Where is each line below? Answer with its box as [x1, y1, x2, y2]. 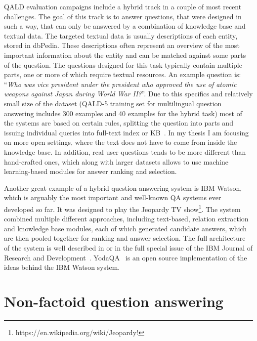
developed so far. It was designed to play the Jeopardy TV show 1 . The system [4, 202, 241, 214]
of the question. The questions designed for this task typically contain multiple [4, 59, 242, 70]
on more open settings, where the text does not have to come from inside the [4, 137, 237, 147]
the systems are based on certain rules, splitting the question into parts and [4, 118, 233, 128]
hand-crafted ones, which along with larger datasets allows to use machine [4, 156, 228, 167]
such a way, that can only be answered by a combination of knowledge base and [4, 21, 246, 31]
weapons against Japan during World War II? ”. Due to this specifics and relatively [4, 88, 253, 99]
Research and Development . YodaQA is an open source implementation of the [4, 252, 247, 262]
